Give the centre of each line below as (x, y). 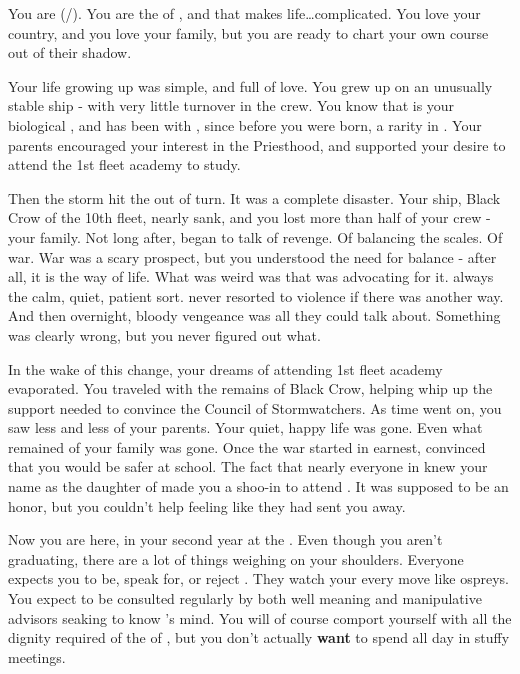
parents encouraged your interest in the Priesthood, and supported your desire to (257, 144)
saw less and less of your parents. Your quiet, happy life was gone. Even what (245, 427)
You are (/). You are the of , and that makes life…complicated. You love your (244, 13)
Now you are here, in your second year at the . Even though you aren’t (225, 539)
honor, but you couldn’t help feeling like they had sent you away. (207, 505)
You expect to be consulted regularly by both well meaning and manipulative (245, 598)
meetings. (37, 656)
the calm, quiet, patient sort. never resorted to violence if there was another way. (256, 295)
